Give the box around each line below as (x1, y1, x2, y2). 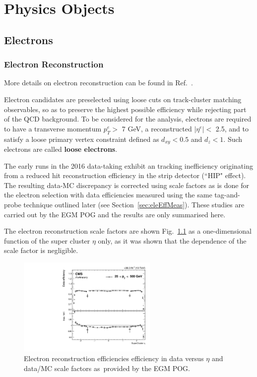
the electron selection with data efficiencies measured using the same (4, 189, 212, 200)
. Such (223, 133, 243, 144)
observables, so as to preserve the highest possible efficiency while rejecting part (4, 104, 247, 114)
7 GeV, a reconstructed (122, 123, 192, 133)
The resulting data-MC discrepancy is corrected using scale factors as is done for (4, 180, 249, 190)
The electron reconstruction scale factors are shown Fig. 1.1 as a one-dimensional (4, 226, 252, 236)
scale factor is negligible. (4, 245, 78, 255)
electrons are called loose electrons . (4, 144, 118, 154)
